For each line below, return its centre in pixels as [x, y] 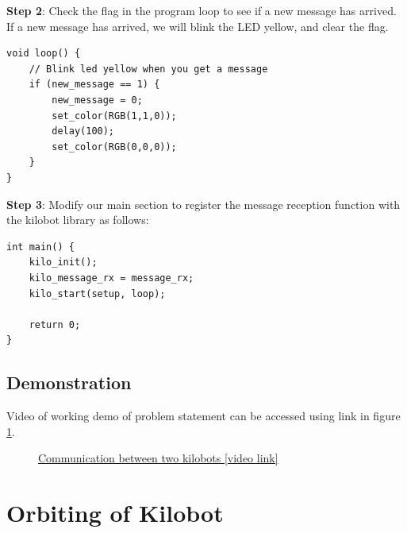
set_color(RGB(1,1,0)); [114, 116]
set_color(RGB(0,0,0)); [114, 147]
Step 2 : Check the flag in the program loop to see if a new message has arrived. [202, 10]
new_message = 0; [97, 100]
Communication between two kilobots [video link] [158, 458]
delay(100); [83, 131]
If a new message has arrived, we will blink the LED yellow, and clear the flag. [198, 26]
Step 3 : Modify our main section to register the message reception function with [203, 204]
